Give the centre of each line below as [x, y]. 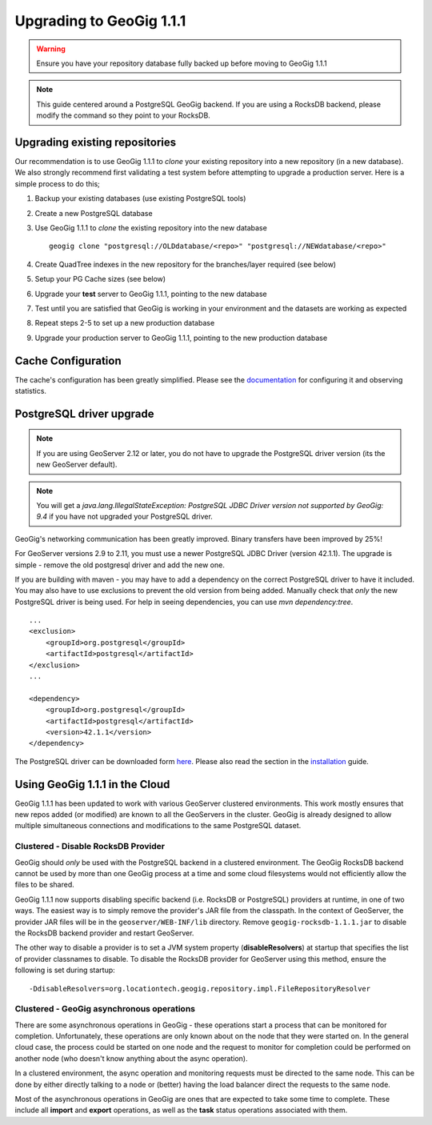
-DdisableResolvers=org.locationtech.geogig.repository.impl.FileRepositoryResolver [200, 989]
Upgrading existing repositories [96, 142]
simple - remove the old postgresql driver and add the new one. [120, 565]
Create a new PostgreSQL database [94, 213]
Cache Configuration [68, 360]
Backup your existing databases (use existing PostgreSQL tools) [140, 198]
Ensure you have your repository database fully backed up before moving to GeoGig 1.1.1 [182, 63]
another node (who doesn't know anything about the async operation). [131, 1058]
